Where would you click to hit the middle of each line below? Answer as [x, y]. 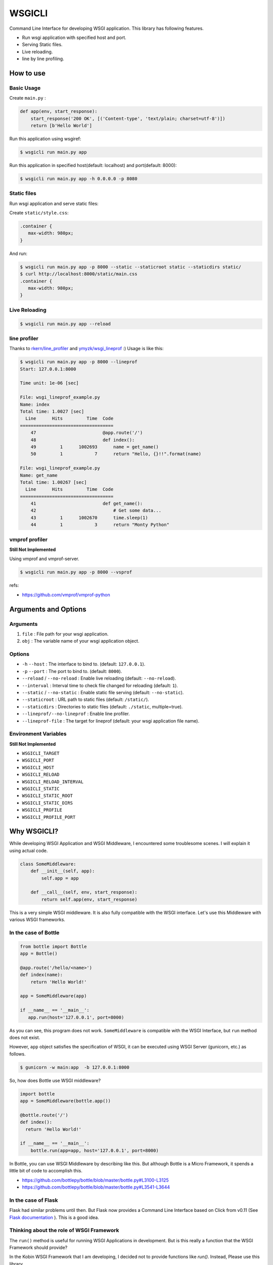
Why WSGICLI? [34, 832]
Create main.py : [28, 98]
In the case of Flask [34, 1200]
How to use [27, 73]
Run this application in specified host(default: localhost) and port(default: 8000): [93, 165]
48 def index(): [83, 440]
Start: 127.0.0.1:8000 [48, 369]
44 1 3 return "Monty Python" [100, 525]
